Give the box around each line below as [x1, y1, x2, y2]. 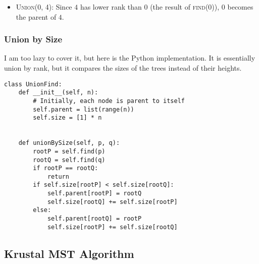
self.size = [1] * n [33, 114, 102, 122]
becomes [227, 2, 253, 12]
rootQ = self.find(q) [33, 156, 106, 164]
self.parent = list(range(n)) [33, 105, 134, 113]
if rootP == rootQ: [33, 165, 98, 172]
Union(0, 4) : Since [16, 2, 72, 12]
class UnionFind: [4, 80, 62, 88]
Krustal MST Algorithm [4, 245, 134, 261]
